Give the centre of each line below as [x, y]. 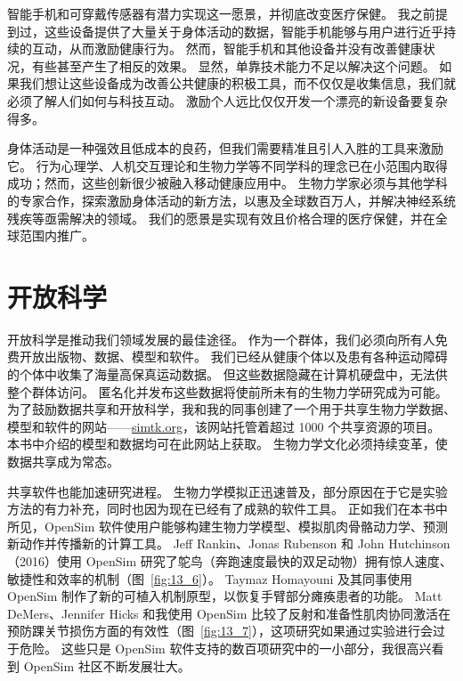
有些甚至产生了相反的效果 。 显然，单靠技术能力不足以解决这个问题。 [233, 65]
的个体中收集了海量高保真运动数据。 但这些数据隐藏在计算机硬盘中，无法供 [227, 374]
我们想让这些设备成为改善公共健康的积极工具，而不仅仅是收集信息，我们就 [237, 83]
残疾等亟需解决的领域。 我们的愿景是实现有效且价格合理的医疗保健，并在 [221, 218]
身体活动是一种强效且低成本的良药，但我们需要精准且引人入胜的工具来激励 [225, 148]
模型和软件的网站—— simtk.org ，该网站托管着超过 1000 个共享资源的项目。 [224, 426]
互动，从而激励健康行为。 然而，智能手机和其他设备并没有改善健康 [227, 49]
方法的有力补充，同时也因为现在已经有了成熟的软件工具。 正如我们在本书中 [227, 509]
